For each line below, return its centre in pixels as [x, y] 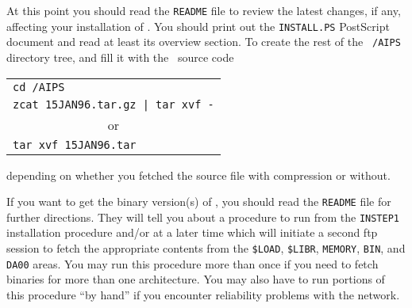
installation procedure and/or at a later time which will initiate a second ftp [192, 232]
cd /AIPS [39, 87]
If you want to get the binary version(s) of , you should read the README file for [199, 202]
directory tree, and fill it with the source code [120, 57]
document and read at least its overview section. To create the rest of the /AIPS [204, 42]
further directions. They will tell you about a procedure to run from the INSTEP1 [203, 217]
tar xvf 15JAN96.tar [75, 144]
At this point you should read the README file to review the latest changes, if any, [204, 10]
